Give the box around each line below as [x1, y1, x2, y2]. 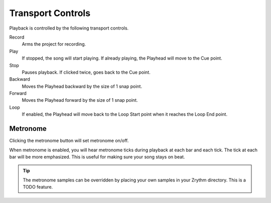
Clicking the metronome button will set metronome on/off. [9, 138, 129, 144]
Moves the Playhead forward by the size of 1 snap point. [22, 97, 138, 103]
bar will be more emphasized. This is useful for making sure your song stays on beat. [9, 153, 185, 160]
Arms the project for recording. [22, 41, 86, 47]
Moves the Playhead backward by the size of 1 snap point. [22, 83, 143, 89]
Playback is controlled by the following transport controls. [9, 25, 129, 31]
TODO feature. [23, 184, 53, 190]
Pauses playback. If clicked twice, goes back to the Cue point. [22, 69, 151, 75]
